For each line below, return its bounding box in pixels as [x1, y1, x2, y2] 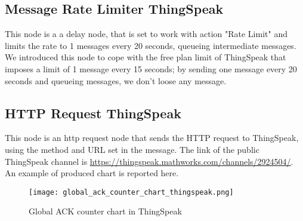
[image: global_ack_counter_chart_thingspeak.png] [29, 188, 234, 197]
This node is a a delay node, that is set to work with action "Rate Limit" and [5, 27, 287, 40]
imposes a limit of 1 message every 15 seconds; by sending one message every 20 [5, 62, 297, 75]
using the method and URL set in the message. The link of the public [5, 143, 259, 155]
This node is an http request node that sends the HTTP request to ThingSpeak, [5, 131, 299, 144]
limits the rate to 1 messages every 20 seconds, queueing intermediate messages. [5, 39, 296, 51]
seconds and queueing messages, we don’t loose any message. [5, 74, 227, 87]
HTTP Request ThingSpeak [5, 103, 181, 122]
